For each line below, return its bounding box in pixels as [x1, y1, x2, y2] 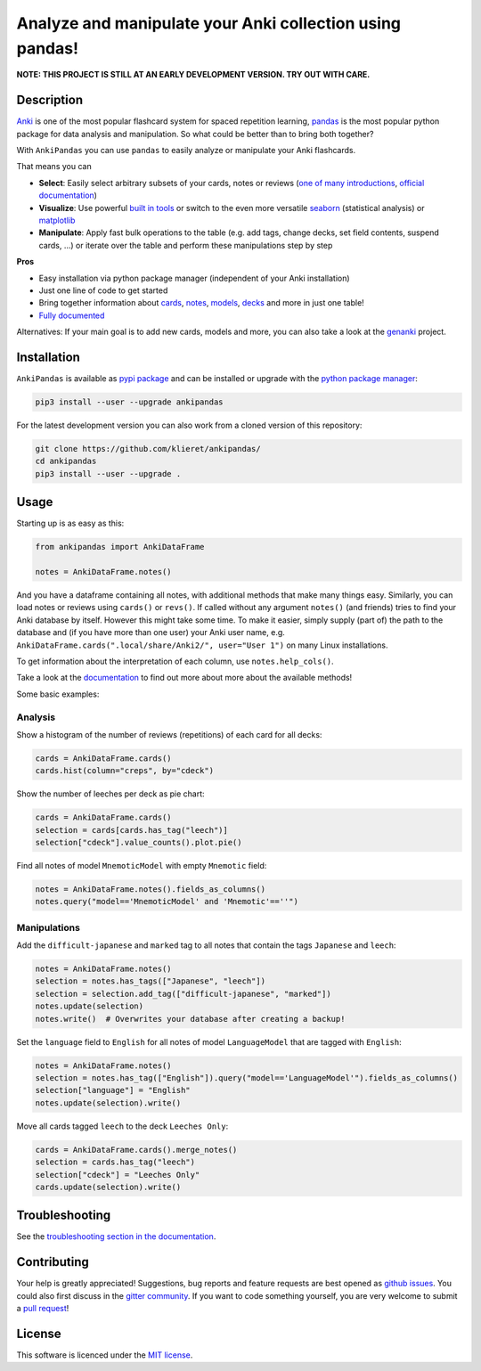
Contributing [16, 1254, 89, 1269]
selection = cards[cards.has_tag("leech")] [35, 825, 229, 835]
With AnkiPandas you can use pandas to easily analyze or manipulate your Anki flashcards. [16, 145, 356, 156]
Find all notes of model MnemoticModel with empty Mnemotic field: [16, 860, 267, 870]
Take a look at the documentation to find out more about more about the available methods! [16, 673, 353, 683]
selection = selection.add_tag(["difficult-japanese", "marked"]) [35, 989, 331, 999]
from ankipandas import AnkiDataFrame [35, 542, 205, 552]
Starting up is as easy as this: [16, 518, 125, 529]
